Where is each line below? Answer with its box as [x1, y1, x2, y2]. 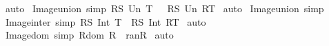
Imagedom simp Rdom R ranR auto [5, 28, 174, 42]
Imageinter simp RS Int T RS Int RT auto [5, 14, 206, 28]
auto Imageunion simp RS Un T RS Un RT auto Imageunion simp [5, 1, 324, 15]
